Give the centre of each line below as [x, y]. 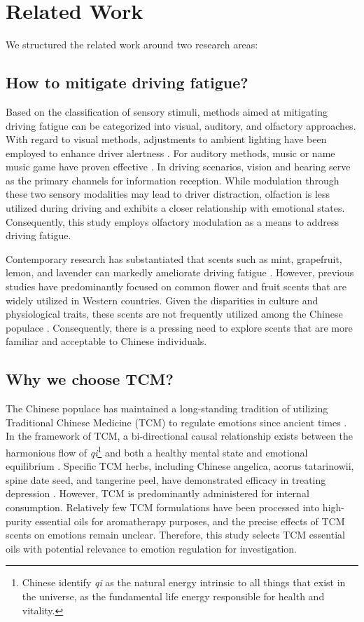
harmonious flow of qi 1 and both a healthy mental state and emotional [157, 451]
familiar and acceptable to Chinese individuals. [106, 341]
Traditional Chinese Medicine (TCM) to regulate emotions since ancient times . [176, 422]
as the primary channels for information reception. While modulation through [173, 180]
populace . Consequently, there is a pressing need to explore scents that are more [179, 327]
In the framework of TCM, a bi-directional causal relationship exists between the [179, 436]
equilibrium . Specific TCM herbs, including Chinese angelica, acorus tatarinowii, [180, 466]
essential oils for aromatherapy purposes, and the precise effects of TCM [190, 521]
